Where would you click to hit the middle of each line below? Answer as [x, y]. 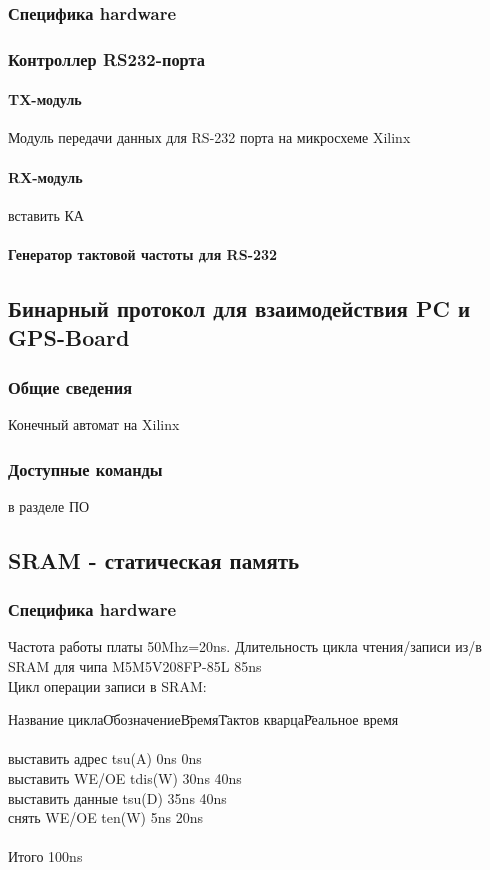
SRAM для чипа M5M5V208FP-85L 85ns [135, 666]
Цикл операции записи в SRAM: [107, 685]
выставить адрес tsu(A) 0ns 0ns [105, 758]
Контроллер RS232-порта [106, 58]
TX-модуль [45, 99]
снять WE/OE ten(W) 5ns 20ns [105, 817]
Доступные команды [85, 468]
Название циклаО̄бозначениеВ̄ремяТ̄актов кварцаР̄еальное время [203, 719]
